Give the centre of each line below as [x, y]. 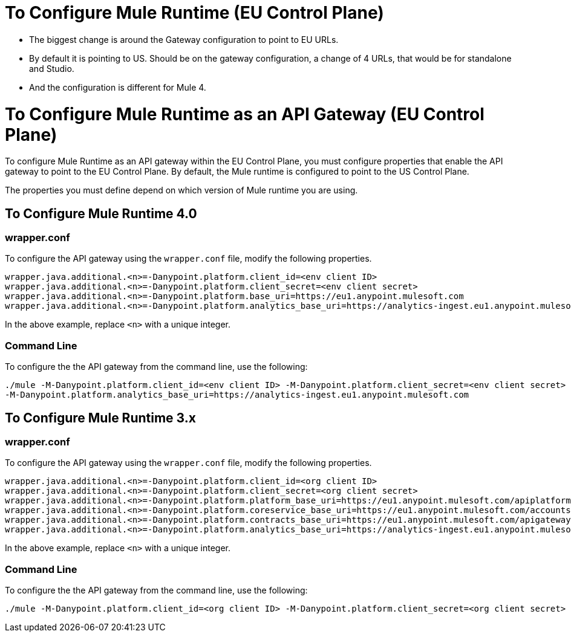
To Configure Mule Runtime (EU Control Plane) [194, 13]
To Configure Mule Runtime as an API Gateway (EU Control [245, 114]
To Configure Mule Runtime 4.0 [101, 213]
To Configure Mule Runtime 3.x [100, 418]
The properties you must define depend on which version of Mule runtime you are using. [181, 190]
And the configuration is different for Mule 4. [118, 87]
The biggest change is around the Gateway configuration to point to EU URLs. [184, 39]
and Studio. [52, 68]
